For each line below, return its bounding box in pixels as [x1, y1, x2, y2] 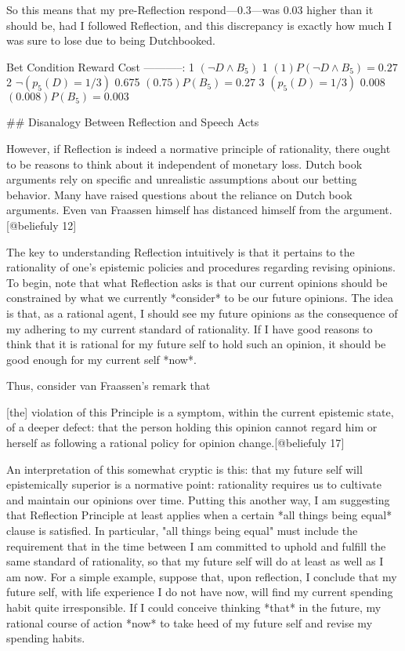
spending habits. [6, 630, 85, 646]
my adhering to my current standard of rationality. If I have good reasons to [6, 320, 373, 336]
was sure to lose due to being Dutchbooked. [6, 32, 215, 49]
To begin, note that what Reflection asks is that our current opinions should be [6, 274, 388, 290]
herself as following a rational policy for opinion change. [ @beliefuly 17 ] [6, 435, 345, 451]
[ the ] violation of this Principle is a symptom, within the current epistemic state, [6, 403, 394, 420]
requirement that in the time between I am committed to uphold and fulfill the [6, 537, 386, 554]
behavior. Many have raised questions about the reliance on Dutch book [6, 186, 353, 202]
